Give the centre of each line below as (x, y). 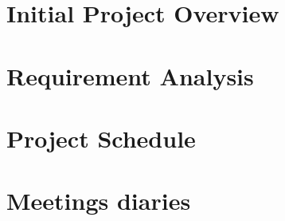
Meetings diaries (99, 201)
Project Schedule (101, 138)
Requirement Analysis (130, 75)
